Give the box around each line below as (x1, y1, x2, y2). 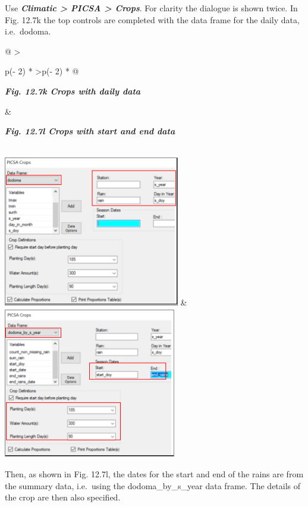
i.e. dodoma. (5, 25, 51, 37)
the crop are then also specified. (5, 491, 121, 503)
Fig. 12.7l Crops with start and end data (5, 125, 175, 137)
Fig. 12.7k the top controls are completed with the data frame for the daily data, (5, 13, 300, 26)
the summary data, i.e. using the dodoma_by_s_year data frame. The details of (5, 479, 301, 492)
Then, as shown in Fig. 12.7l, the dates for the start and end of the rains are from (5, 468, 304, 480)
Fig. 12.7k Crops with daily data (5, 84, 141, 97)
